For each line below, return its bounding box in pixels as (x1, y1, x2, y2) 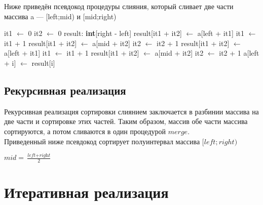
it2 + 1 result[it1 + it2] (157, 37, 230, 48)
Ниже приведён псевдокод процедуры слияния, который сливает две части (4, 1, 234, 11)
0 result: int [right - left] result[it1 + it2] (58, 28, 182, 38)
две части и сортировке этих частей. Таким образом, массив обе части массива (4, 116, 248, 127)
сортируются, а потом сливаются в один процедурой (4, 126, 166, 136)
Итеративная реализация (4, 182, 169, 202)
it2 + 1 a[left (219, 48, 259, 58)
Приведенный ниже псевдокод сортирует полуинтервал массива (4, 136, 200, 146)
